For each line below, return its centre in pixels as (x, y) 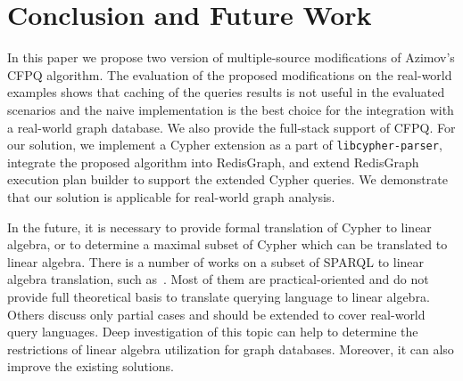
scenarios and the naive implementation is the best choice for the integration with (231, 109)
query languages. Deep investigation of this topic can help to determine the (213, 332)
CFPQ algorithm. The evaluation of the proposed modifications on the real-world (230, 74)
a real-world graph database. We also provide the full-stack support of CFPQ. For (231, 127)
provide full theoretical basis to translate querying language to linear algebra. (219, 296)
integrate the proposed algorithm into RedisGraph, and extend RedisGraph (213, 162)
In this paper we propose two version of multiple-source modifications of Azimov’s (231, 57)
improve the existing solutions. (91, 366)
